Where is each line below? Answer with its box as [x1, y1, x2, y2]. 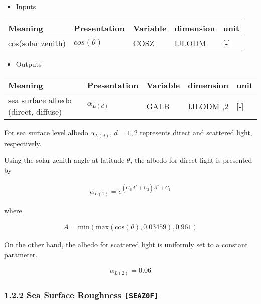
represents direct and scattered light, [140, 127, 252, 138]
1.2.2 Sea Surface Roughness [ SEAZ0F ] [4, 288, 159, 301]
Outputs [16, 58, 42, 69]
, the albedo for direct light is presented [130, 155, 252, 165]
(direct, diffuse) [8, 106, 62, 118]
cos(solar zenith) [8, 37, 66, 49]
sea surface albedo [8, 94, 72, 106]
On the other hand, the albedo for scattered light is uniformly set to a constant [4, 239, 248, 250]
